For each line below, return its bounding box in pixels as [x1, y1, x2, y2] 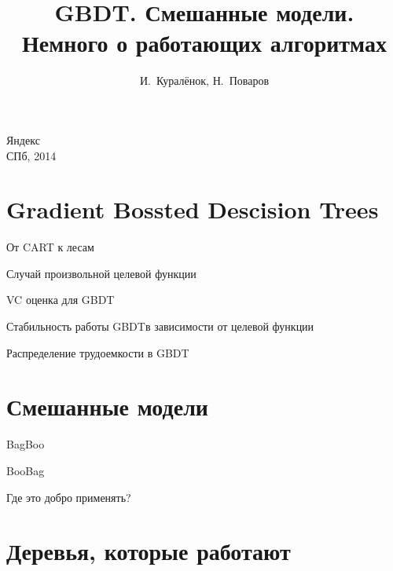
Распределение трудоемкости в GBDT [6, 344, 189, 361]
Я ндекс [6, 131, 40, 148]
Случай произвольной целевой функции [6, 265, 196, 281]
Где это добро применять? [6, 489, 131, 505]
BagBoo [6, 436, 45, 452]
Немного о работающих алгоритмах [21, 27, 387, 59]
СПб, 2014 [6, 147, 57, 163]
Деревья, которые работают [6, 535, 291, 567]
